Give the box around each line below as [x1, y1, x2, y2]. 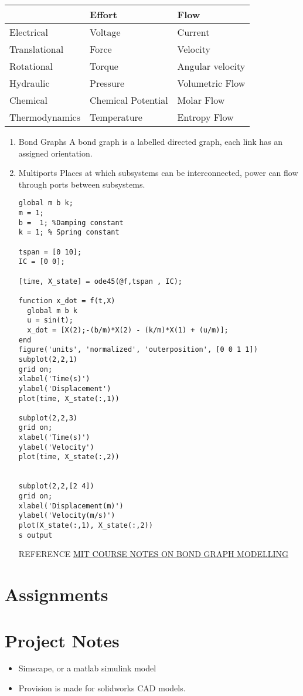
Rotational [9, 59, 53, 73]
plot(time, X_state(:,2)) [18, 453, 120, 461]
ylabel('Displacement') [18, 384, 111, 393]
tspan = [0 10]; [18, 247, 82, 256]
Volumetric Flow [177, 76, 246, 90]
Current [177, 25, 210, 39]
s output [18, 531, 53, 539]
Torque [90, 59, 118, 73]
